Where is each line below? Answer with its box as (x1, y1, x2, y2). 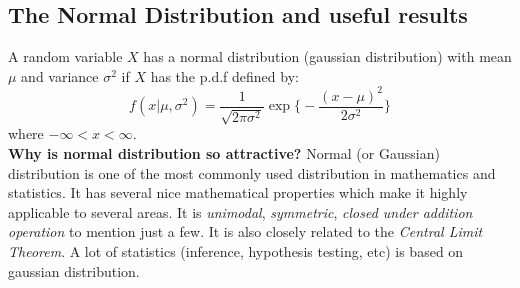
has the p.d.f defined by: (150, 65, 299, 86)
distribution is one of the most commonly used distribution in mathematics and (8, 162, 496, 183)
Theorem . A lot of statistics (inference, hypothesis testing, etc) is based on (8, 240, 464, 261)
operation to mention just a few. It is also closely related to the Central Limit (8, 221, 483, 242)
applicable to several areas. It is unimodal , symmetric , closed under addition (8, 201, 473, 222)
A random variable (8, 46, 123, 67)
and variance (21, 65, 99, 86)
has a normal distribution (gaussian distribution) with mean (143, 46, 512, 67)
